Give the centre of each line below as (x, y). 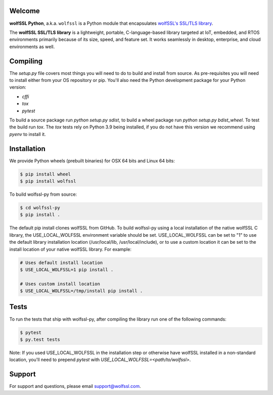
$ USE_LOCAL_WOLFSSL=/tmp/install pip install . (81, 291)
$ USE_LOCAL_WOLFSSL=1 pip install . (67, 270)
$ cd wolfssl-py (40, 208)
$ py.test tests (40, 339)
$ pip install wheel (45, 174)
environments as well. (32, 47)
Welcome (25, 11)
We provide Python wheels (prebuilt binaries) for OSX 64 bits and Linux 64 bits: (92, 161)
